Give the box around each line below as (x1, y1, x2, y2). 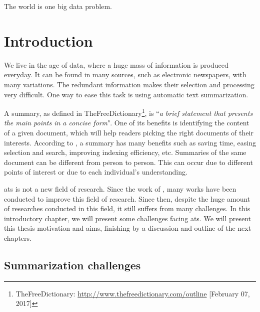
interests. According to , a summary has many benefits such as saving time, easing (4, 137, 256, 147)
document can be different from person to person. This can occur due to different (4, 157, 253, 167)
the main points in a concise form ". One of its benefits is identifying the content (4, 117, 249, 128)
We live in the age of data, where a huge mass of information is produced (4, 59, 228, 70)
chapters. (4, 232, 31, 243)
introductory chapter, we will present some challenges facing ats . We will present (4, 213, 251, 223)
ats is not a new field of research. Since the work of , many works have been (4, 183, 236, 194)
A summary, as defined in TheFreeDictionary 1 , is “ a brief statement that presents (4, 106, 253, 118)
